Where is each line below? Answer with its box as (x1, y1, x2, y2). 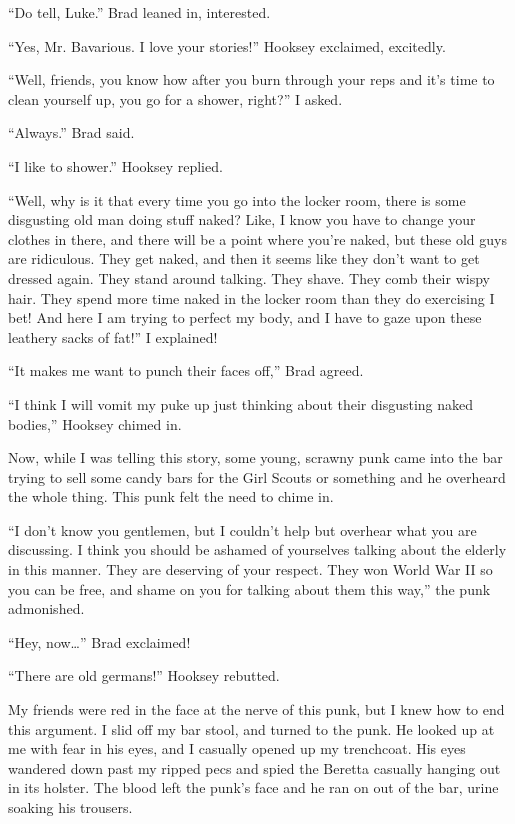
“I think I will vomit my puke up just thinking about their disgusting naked (8, 393, 474, 414)
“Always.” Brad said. (8, 122, 135, 143)
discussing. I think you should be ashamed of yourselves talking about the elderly (8, 539, 507, 560)
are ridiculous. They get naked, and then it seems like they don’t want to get (8, 248, 480, 269)
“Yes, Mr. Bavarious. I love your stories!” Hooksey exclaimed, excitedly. (8, 35, 446, 56)
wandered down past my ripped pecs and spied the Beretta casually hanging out (8, 757, 501, 778)
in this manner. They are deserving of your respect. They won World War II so (8, 559, 493, 580)
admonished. (8, 598, 85, 619)
